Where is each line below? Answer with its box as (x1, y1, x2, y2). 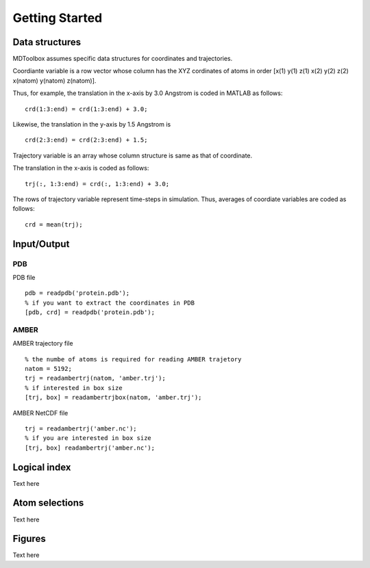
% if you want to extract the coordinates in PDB (25, 298, 195, 307)
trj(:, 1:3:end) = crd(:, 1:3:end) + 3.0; (25, 180, 170, 188)
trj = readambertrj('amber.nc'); (25, 424, 137, 433)
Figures (12, 533, 46, 545)
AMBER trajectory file (12, 339, 73, 348)
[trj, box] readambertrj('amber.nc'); (25, 443, 156, 452)
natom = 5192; (25, 365, 72, 372)
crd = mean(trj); (25, 220, 83, 229)
